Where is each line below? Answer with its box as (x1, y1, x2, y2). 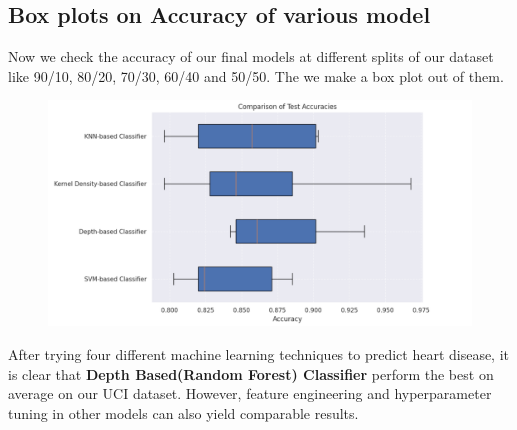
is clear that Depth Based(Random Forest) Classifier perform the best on (8, 363, 494, 384)
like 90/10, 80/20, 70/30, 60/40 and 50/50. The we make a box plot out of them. (8, 65, 504, 86)
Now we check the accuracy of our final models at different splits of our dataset (8, 46, 494, 67)
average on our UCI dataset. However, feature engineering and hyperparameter (8, 383, 492, 404)
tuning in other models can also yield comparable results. (8, 402, 359, 423)
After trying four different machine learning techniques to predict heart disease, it (8, 344, 510, 365)
